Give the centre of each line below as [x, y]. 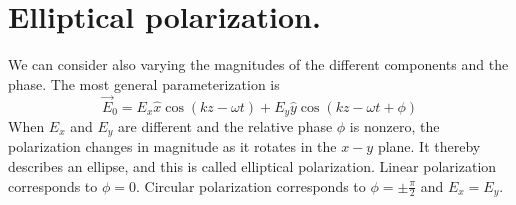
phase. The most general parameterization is [144, 83]
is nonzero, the [394, 125]
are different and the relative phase [225, 125]
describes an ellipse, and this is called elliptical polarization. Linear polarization [252, 166]
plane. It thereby [429, 146]
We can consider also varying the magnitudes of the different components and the [258, 64]
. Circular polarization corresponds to [250, 185]
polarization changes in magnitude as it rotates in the [172, 146]
